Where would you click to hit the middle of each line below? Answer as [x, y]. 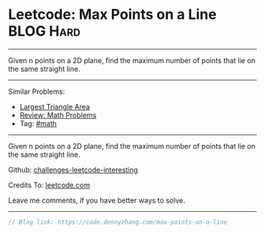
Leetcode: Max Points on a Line [112, 15]
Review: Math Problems [58, 115]
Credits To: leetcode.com [49, 185]
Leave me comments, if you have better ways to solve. [97, 200]
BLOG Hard [45, 31]
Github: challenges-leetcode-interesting [73, 169]
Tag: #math [38, 123]
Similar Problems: [37, 91]
